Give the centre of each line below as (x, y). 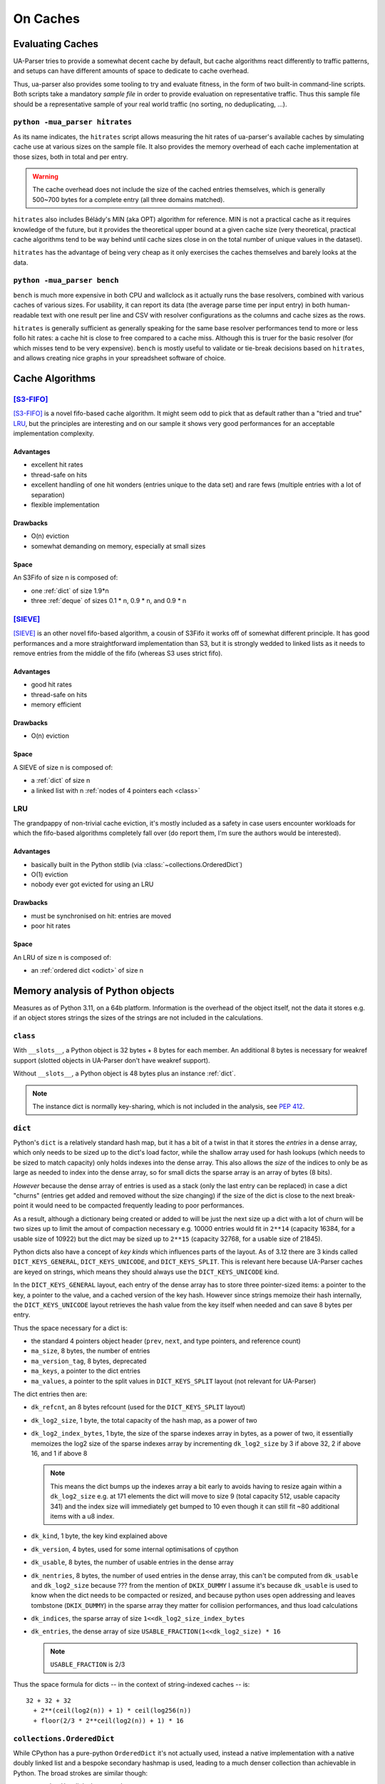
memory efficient (56, 705)
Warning (45, 176)
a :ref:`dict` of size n (61, 781)
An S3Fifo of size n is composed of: (66, 577)
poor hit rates (51, 926)
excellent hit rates (57, 465)
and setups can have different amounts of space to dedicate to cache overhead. (131, 71)
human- (339, 305)
